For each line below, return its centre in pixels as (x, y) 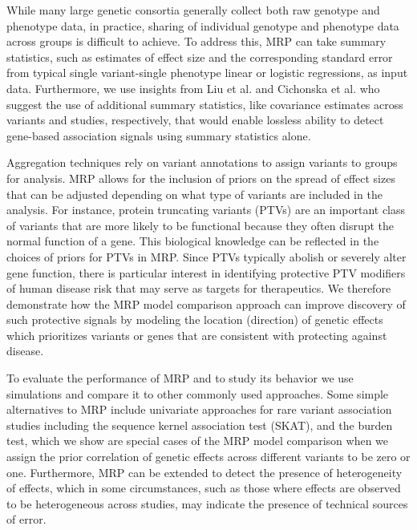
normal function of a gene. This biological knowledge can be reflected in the (193, 241)
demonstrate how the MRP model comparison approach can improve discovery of (206, 303)
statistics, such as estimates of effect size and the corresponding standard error (200, 57)
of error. (26, 519)
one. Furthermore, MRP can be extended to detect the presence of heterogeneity (204, 472)
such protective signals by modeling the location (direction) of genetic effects (195, 320)
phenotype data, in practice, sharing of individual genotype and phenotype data (203, 25)
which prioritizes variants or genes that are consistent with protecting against (197, 335)
